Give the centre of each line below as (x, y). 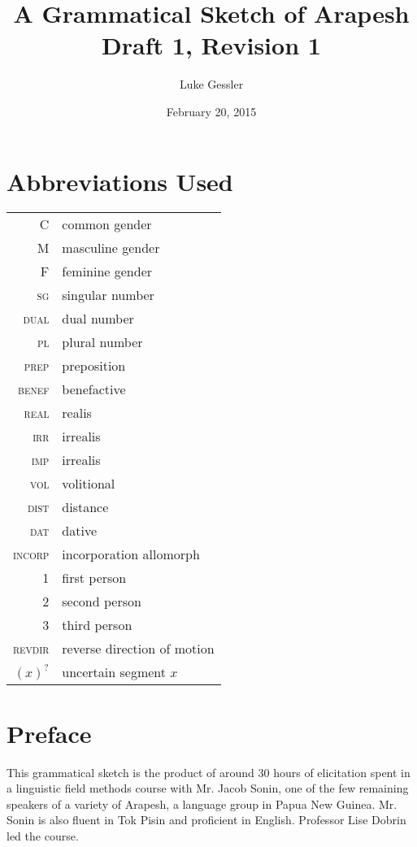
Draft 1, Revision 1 (211, 45)
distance (85, 507)
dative (79, 531)
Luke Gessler (211, 84)
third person (97, 625)
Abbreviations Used (120, 181)
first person (94, 578)
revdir (31, 649)
